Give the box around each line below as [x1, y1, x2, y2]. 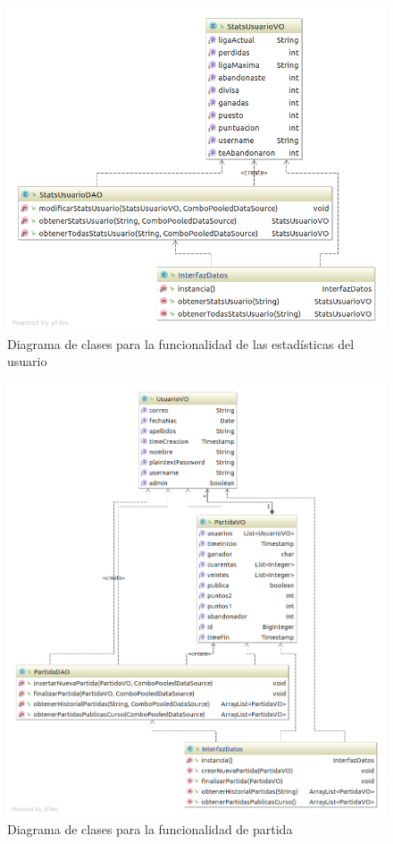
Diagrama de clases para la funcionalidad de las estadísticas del [7, 334, 355, 353]
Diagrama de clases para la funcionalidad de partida [7, 820, 293, 839]
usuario [7, 352, 47, 371]
